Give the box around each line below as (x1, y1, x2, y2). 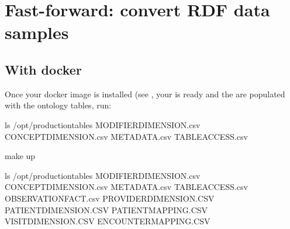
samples (5, 20, 69, 44)
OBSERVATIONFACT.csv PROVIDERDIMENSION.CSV (5, 192, 215, 204)
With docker (5, 60, 82, 78)
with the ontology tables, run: (5, 99, 112, 111)
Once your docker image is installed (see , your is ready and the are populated (5, 87, 285, 100)
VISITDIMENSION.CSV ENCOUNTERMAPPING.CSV (5, 215, 210, 227)
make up (5, 150, 36, 162)
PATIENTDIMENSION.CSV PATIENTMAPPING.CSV (5, 203, 208, 216)
